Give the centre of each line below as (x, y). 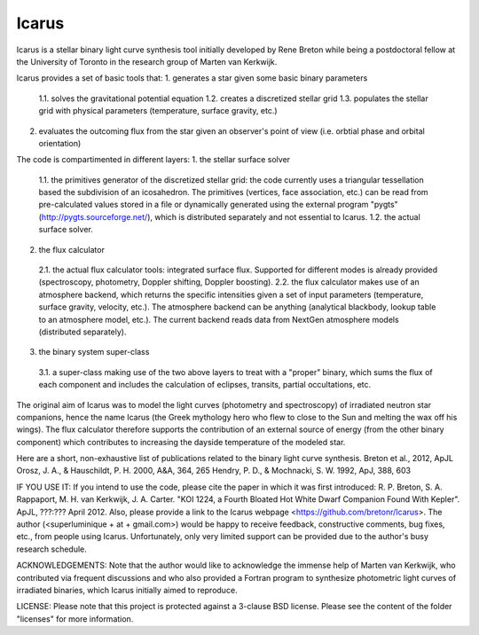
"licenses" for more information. (75, 619)
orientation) (60, 143)
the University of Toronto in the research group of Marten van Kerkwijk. (147, 61)
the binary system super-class (94, 352)
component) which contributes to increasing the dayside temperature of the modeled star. (181, 442)
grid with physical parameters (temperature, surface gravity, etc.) (158, 111)
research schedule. (52, 549)
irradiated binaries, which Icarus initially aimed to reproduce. (127, 590)
